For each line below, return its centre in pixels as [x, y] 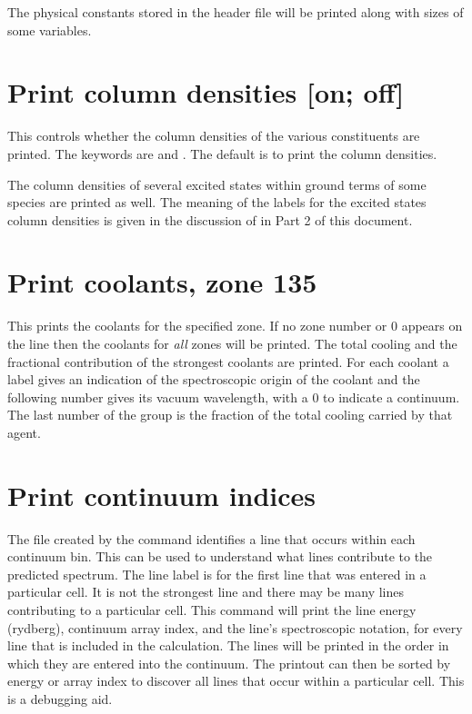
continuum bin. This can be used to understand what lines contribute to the [220, 556]
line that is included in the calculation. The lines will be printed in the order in [228, 645]
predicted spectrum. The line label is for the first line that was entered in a [217, 574]
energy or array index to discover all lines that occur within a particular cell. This [236, 681]
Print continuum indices [162, 495]
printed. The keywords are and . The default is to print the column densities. [222, 153]
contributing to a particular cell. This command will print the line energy [212, 610]
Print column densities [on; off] [206, 92]
